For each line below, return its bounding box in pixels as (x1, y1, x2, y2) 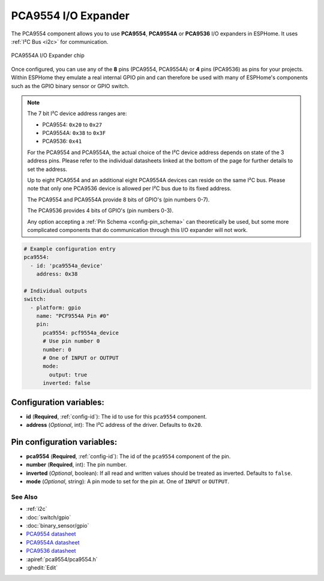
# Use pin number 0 (43, 338, 100, 345)
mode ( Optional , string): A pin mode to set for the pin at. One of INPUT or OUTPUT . (26, 478, 229, 485)
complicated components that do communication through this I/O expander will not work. (27, 226, 248, 233)
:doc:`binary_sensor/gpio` (26, 522, 89, 529)
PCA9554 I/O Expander (11, 9, 130, 22)
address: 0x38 (36, 270, 78, 278)
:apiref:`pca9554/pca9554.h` (26, 555, 98, 563)
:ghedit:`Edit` (26, 564, 58, 571)
